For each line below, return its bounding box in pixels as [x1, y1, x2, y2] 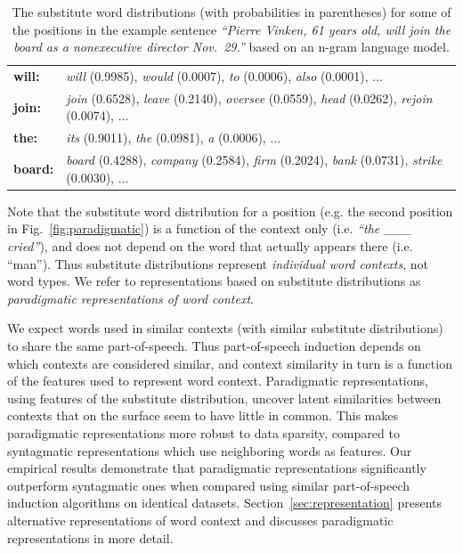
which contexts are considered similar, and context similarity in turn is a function [7, 354, 452, 372]
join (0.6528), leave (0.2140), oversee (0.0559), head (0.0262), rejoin [66, 88, 433, 107]
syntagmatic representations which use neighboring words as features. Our [7, 441, 412, 459]
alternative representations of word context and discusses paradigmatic [7, 510, 394, 529]
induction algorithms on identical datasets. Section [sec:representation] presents [7, 493, 443, 512]
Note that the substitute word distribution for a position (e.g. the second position [7, 201, 453, 220]
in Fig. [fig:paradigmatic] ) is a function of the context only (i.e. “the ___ [7, 219, 412, 238]
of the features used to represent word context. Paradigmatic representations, [7, 371, 428, 390]
